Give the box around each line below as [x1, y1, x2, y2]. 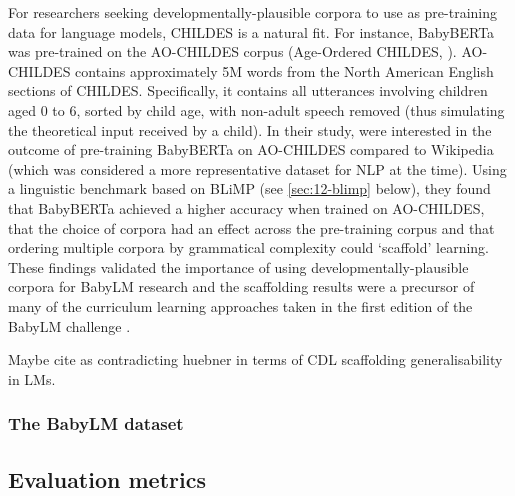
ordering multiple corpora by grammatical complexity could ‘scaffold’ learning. [8, 237, 490, 258]
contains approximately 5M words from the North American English [75, 60, 494, 81]
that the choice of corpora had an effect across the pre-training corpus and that [8, 217, 495, 238]
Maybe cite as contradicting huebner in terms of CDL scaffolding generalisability [8, 349, 503, 370]
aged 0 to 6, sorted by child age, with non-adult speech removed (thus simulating [8, 99, 505, 120]
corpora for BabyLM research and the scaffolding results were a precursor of [8, 276, 475, 297]
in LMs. [8, 368, 56, 389]
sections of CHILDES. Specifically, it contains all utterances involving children [8, 80, 488, 101]
